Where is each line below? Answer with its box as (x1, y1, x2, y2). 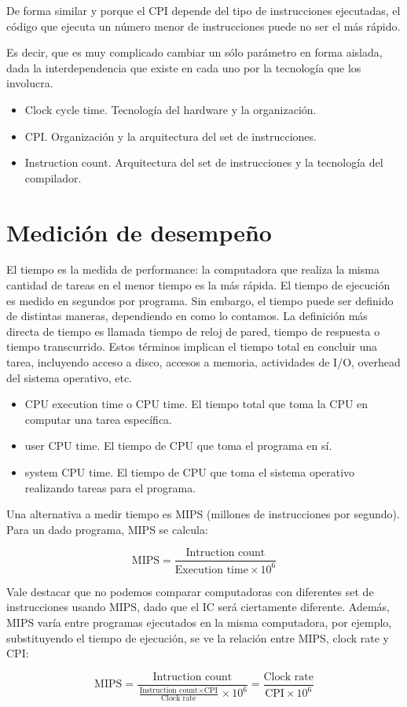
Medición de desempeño (6, 215, 272, 248)
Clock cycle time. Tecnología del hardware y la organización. (24, 101, 317, 117)
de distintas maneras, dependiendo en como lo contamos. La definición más (6, 307, 368, 324)
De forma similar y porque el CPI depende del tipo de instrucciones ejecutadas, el (6, 2, 401, 18)
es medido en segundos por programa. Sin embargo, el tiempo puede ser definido (6, 292, 394, 308)
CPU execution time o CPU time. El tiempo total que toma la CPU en (24, 396, 368, 412)
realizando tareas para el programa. (24, 479, 196, 495)
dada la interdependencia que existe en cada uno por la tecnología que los (6, 59, 361, 75)
